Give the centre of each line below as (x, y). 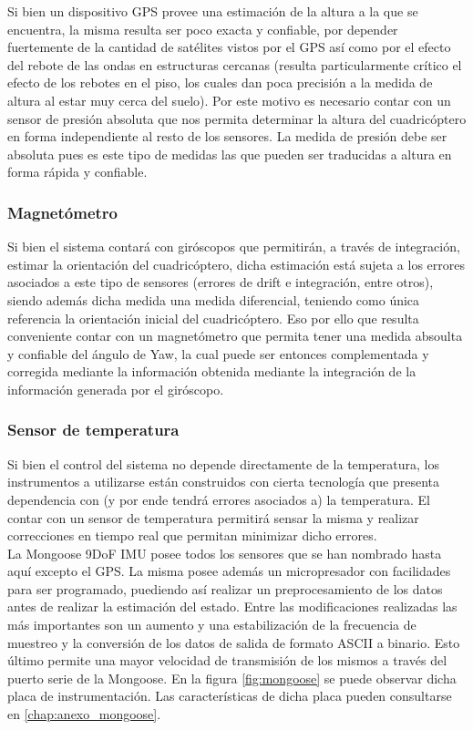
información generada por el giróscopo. (116, 389)
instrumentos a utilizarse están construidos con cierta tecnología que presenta (223, 482)
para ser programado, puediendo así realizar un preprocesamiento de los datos (225, 588)
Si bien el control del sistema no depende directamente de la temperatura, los (224, 463)
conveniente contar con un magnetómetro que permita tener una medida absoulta (235, 336)
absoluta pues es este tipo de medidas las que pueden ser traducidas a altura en (230, 154)
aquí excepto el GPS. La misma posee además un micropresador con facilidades (229, 571)
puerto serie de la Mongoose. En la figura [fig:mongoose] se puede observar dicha (232, 678)
